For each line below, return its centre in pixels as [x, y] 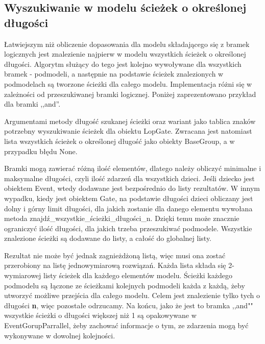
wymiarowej [23, 275]
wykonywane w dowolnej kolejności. [60, 335]
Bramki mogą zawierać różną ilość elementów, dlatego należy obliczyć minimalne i [133, 168]
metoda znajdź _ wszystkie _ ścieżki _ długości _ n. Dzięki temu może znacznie [122, 218]
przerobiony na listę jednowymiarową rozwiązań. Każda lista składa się [115, 265]
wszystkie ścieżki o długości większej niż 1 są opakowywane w [100, 315]
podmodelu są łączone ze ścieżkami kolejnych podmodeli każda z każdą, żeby [125, 285]
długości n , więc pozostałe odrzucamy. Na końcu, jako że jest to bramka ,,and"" [129, 305]
